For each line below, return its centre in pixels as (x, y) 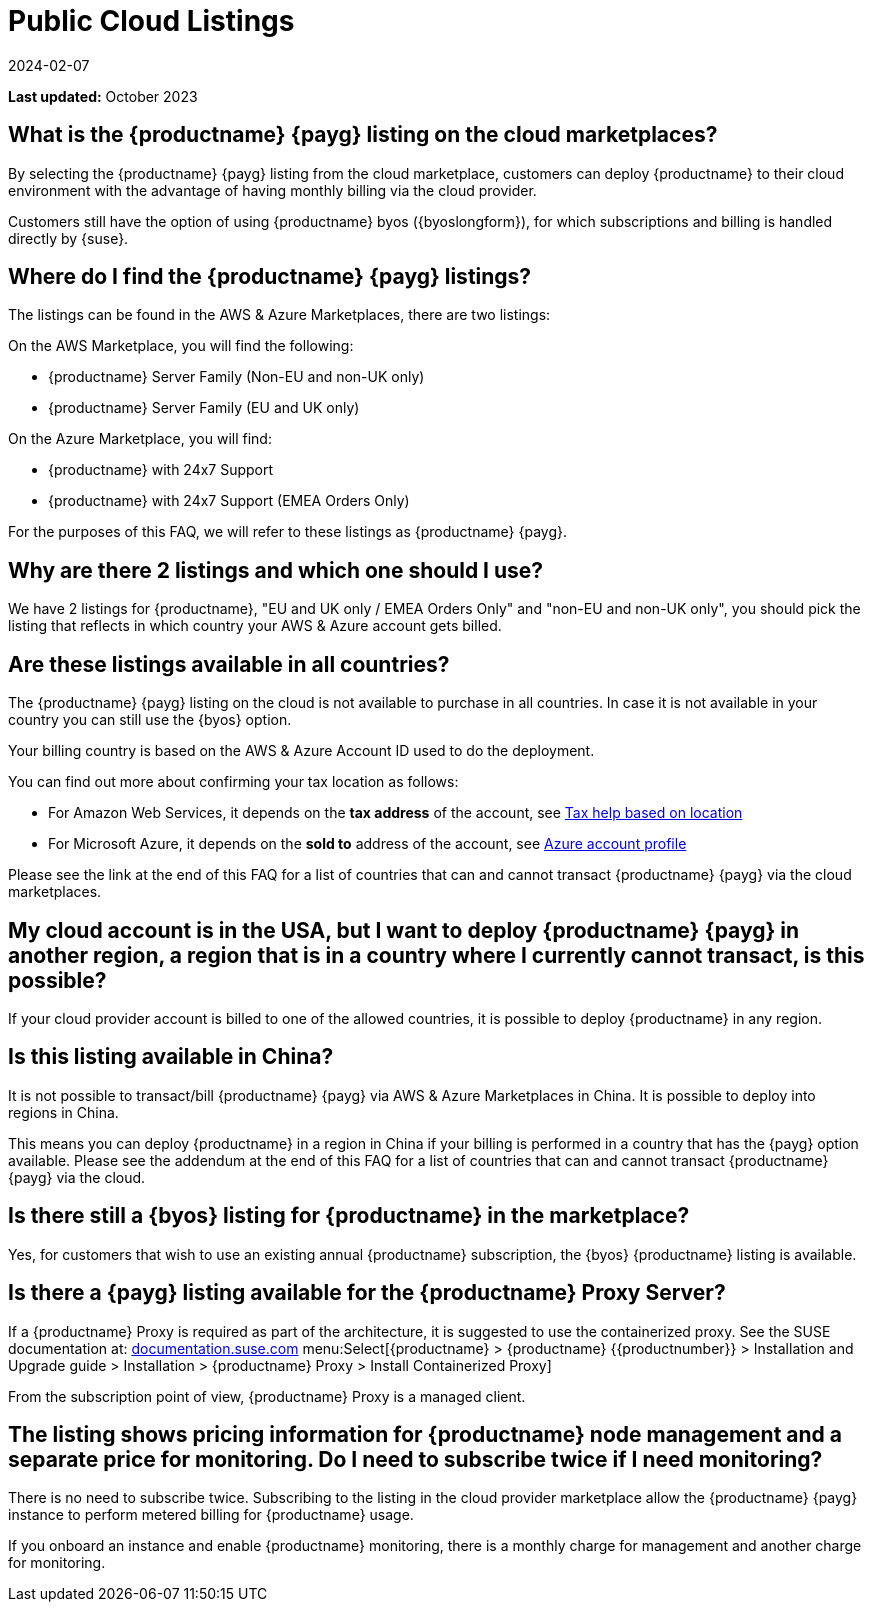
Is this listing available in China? (171, 1057)
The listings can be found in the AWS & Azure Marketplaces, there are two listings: (279, 315)
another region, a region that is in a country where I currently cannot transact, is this (436, 955)
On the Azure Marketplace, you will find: (140, 439)
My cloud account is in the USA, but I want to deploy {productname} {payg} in (404, 930)
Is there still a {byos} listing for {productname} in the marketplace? (349, 1216)
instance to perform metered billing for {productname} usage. (211, 1515)
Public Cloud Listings (151, 21)
